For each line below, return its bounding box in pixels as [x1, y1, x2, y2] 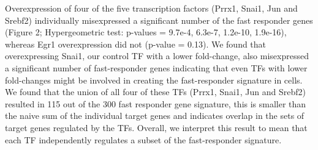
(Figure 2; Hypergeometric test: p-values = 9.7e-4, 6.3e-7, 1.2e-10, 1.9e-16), [5, 26, 287, 38]
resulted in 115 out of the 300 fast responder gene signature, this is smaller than [5, 97, 306, 110]
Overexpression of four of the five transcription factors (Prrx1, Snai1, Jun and [5, 2, 298, 14]
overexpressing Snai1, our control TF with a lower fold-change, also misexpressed [5, 49, 309, 62]
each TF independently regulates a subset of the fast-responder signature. [5, 133, 282, 146]
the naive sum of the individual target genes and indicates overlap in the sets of [5, 109, 305, 122]
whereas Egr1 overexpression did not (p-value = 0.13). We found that [5, 37, 267, 50]
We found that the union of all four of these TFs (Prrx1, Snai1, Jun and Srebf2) [5, 85, 306, 98]
